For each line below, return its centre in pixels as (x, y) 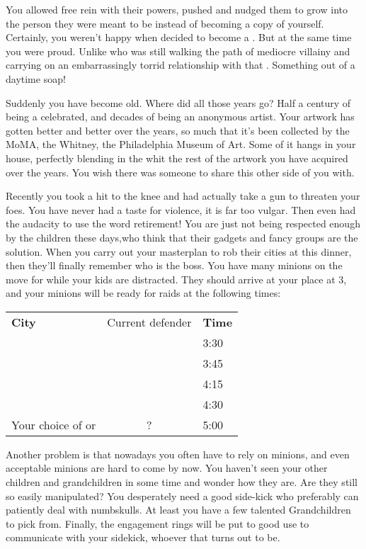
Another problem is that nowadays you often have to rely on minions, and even (178, 454)
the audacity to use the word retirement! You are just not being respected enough (183, 223)
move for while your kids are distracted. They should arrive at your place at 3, (176, 279)
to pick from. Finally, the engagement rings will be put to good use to (158, 523)
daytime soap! (36, 78)
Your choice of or (54, 424)
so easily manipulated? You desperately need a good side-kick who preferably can (182, 496)
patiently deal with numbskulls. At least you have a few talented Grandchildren (178, 510)
